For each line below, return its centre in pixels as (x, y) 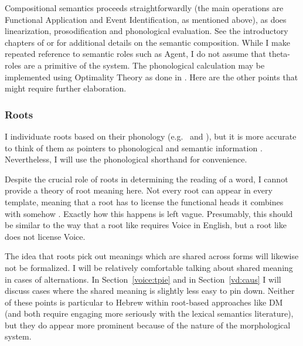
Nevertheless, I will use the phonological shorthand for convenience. (126, 159)
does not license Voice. (45, 236)
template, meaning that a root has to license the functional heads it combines (144, 201)
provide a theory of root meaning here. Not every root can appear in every (139, 190)
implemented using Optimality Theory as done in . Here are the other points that (151, 77)
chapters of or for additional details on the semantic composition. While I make (147, 42)
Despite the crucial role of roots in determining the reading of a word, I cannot (147, 179)
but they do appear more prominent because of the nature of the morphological (148, 325)
